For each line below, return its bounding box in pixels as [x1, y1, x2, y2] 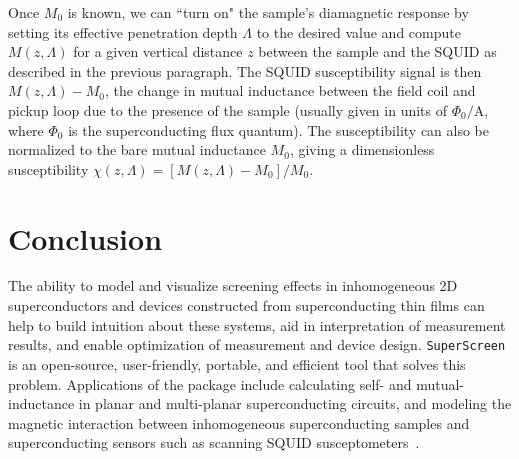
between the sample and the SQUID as [258, 41, 497, 62]
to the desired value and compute [256, 21, 461, 42]
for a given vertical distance [73, 41, 243, 62]
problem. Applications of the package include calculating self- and [8, 373, 412, 394]
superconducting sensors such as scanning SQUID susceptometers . [8, 432, 420, 453]
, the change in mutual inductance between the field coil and [104, 80, 476, 101]
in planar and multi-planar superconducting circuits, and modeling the [78, 393, 512, 414]
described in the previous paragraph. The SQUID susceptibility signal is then [8, 60, 482, 81]
